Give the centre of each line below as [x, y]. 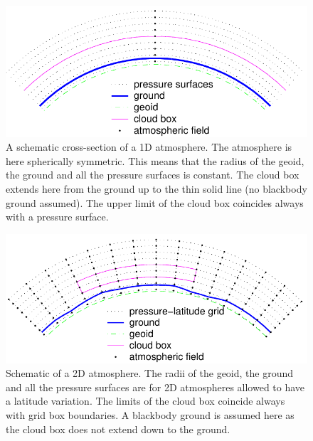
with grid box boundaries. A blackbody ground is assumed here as [150, 415]
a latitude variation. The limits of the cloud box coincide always [145, 401]
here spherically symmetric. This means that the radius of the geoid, [155, 160]
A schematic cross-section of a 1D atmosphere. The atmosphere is [149, 147]
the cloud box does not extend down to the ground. [118, 429]
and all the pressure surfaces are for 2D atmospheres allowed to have [155, 387]
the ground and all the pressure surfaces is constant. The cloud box [153, 175]
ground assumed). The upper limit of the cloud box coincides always [155, 202]
